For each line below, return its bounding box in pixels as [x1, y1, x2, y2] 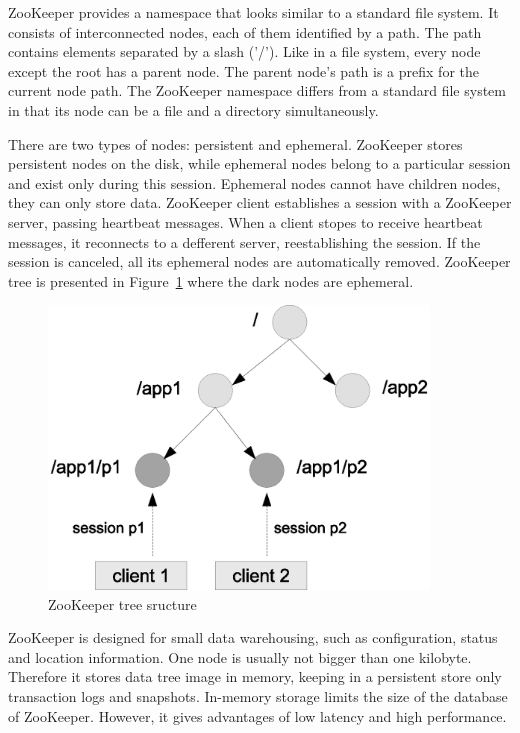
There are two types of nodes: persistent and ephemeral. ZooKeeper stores [8, 133, 463, 154]
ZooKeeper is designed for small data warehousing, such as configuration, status [8, 627, 498, 648]
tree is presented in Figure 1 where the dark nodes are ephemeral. [8, 270, 414, 291]
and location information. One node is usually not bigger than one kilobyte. [8, 646, 472, 667]
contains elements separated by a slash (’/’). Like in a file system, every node [8, 41, 481, 62]
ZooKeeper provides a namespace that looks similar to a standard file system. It [8, 2, 499, 22]
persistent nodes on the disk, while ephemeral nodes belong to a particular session [8, 153, 511, 174]
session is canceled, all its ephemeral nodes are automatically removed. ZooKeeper [8, 251, 511, 272]
